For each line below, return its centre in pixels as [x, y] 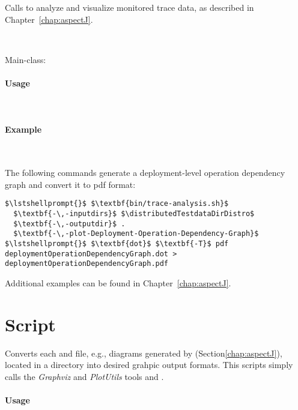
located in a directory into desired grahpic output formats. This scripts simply [149, 365]
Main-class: [26, 59]
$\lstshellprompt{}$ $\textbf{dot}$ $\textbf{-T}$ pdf [117, 243]
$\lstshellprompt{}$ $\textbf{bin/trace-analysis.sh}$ [117, 204]
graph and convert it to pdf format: [70, 184]
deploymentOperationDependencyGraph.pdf [87, 264]
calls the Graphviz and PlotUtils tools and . [84, 376]
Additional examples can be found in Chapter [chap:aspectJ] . [118, 282]
